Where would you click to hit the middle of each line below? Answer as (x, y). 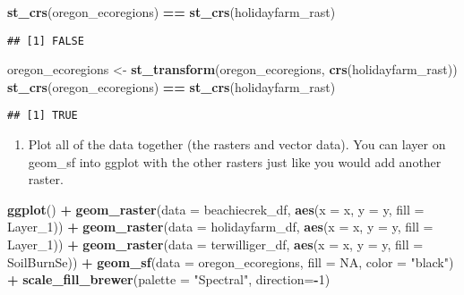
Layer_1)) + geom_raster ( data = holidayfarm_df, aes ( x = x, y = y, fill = (220, 227)
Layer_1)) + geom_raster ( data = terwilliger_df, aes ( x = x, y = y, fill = (215, 244)
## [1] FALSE (46, 41)
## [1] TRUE (43, 116)
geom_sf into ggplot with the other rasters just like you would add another (235, 161)
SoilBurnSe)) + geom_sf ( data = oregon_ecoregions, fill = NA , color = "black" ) (231, 261)
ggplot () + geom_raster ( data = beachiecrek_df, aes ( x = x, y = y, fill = (216, 209)
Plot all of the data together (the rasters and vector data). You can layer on (237, 144)
